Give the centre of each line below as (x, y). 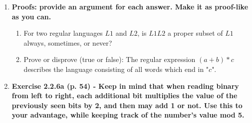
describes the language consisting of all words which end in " (116, 69)
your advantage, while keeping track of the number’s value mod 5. (128, 115)
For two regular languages (63, 33)
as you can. (31, 16)
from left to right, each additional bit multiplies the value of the (125, 95)
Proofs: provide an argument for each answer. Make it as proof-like (130, 6)
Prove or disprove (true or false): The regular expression (110, 59)
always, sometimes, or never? (68, 42)
